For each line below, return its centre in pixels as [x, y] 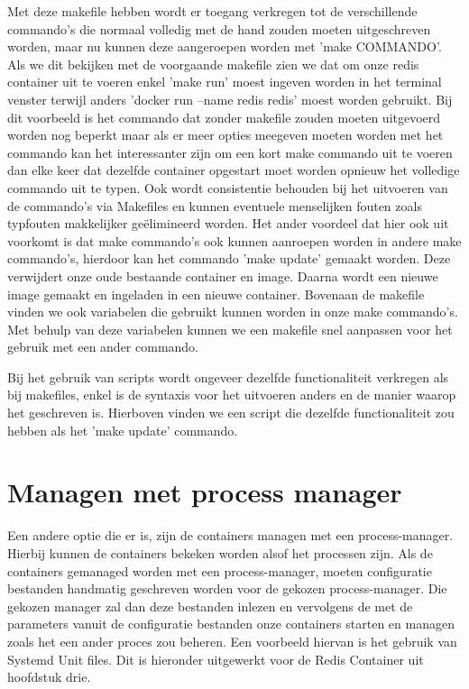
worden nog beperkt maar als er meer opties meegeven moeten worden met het [225, 135]
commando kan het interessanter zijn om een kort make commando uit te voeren [230, 152]
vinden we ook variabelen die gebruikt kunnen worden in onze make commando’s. [233, 312]
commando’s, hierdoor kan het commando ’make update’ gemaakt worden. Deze [229, 258]
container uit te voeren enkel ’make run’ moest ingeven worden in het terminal [225, 82]
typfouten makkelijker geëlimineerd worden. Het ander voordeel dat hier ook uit [228, 223]
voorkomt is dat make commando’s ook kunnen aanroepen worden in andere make [234, 240]
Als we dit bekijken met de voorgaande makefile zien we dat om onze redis [213, 64]
